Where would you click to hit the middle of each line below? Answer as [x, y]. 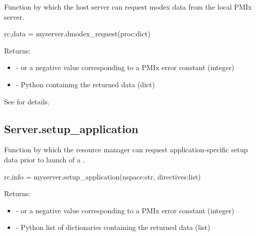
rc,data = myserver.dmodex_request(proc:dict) [77, 34]
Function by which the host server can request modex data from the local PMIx [128, 7]
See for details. [27, 101]
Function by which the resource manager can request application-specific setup [126, 150]
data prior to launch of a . [45, 159]
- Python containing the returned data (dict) [85, 84]
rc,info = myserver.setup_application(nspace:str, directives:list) [102, 176]
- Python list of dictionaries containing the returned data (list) [113, 227]
